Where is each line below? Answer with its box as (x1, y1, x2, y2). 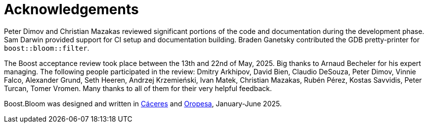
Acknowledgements (4, 1, 139, 18)
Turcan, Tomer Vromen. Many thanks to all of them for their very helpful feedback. (4, 84, 272, 93)
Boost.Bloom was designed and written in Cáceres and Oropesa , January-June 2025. (4, 99, 282, 108)
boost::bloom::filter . (4, 43, 89, 52)
